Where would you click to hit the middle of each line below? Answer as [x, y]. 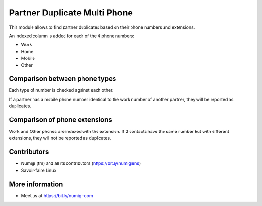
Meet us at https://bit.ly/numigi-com [57, 195]
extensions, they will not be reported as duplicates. [60, 138]
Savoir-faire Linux [39, 170]
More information [36, 184]
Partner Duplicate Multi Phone [71, 13]
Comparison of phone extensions [60, 120]
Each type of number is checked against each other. [61, 90]
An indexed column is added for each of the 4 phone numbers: [72, 36]
